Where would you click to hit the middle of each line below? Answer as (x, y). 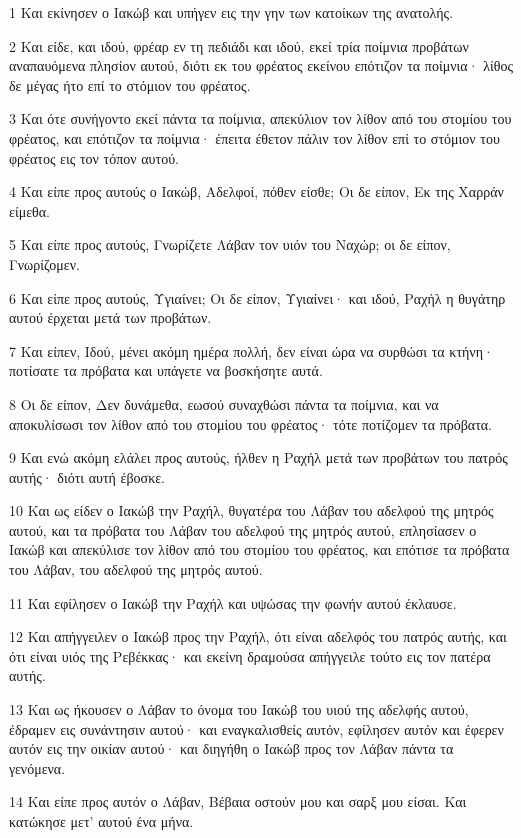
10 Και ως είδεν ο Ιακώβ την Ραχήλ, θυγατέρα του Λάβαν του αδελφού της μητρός (251, 510)
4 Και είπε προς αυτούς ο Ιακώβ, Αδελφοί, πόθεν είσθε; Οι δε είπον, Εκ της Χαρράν (256, 191)
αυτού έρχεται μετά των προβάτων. (110, 317)
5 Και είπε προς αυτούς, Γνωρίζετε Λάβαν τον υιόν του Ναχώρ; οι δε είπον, (230, 244)
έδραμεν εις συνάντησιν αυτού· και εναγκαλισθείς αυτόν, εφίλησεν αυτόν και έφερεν (256, 728)
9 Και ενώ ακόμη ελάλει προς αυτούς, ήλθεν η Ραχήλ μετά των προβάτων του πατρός (258, 457)
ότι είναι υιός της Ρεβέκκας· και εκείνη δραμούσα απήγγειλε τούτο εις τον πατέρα (250, 655)
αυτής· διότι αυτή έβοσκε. (87, 476)
